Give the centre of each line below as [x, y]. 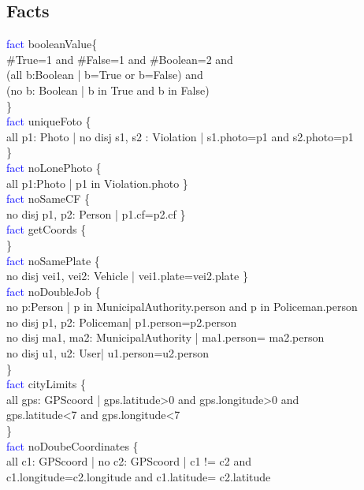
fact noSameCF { [48, 198]
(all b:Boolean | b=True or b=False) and [105, 75]
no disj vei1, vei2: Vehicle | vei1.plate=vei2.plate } [127, 276]
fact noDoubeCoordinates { [72, 445]
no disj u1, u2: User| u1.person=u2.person [108, 353]
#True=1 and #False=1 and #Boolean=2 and [120, 59]
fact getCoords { [46, 229]
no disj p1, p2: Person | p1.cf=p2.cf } [96, 213]
